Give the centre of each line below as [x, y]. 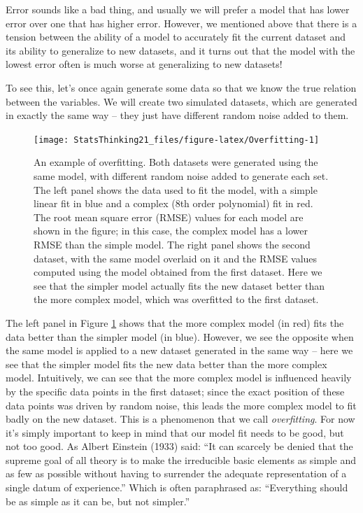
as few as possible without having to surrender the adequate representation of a [176, 473]
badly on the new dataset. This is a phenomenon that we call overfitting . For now [180, 419]
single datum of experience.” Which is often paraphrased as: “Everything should [177, 487]
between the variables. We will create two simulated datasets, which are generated [181, 101]
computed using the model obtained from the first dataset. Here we [178, 272]
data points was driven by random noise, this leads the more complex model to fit [181, 405]
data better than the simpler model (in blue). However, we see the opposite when [180, 336]
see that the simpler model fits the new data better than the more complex [166, 364]
